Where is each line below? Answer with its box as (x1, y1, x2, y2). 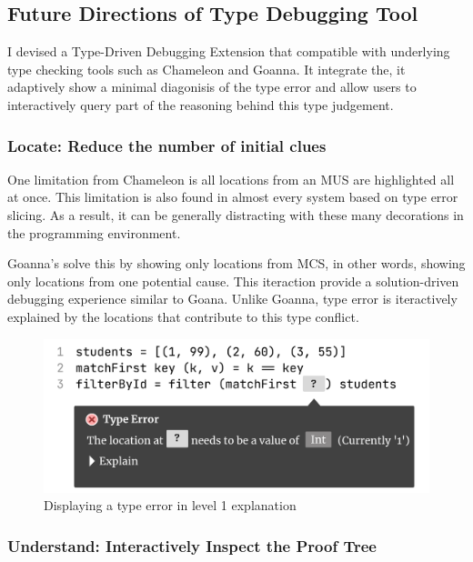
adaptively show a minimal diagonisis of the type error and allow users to (7, 77, 417, 96)
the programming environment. (7, 223, 181, 242)
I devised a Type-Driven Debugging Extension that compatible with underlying (7, 42, 450, 61)
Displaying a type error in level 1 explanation (44, 496, 297, 515)
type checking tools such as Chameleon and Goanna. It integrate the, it (7, 59, 406, 78)
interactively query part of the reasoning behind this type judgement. (7, 95, 394, 114)
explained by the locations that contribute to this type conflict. (7, 306, 359, 326)
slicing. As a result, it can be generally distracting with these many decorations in (7, 205, 464, 224)
